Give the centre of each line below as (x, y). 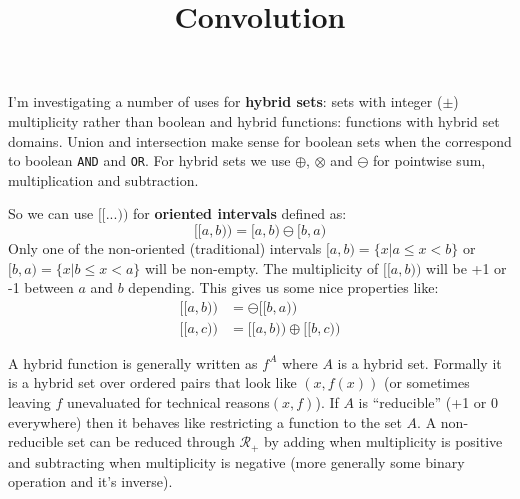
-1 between (41, 287)
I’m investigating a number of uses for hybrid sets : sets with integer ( (225, 101)
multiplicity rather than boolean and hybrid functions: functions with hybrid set (254, 120)
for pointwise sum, (429, 160)
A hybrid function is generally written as (133, 362)
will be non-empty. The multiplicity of (262, 267)
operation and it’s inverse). (90, 481)
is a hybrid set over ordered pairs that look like (152, 382)
